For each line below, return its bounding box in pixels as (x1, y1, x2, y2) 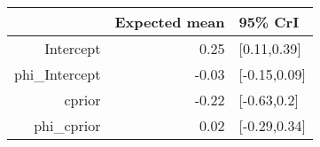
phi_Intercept (14, 64, 101, 84)
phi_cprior (34, 115, 101, 135)
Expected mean (114, 12, 225, 32)
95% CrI (238, 12, 300, 32)
